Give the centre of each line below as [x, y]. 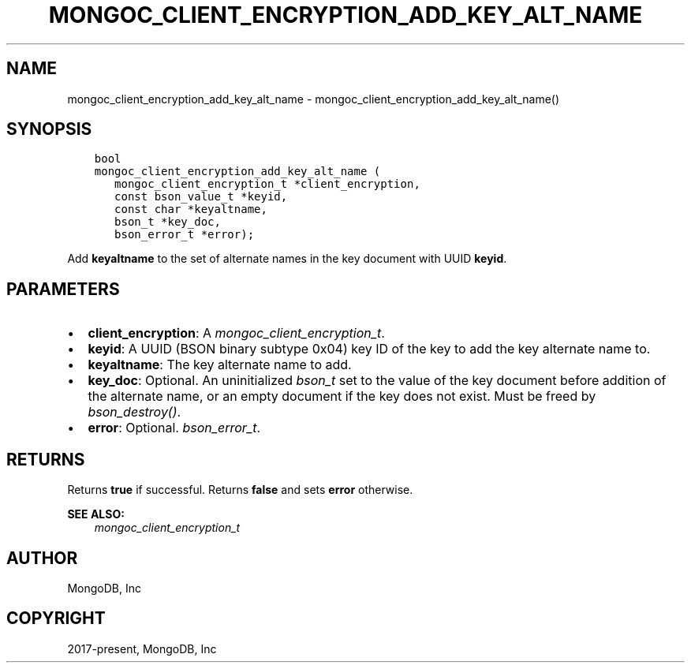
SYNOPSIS [49, 129]
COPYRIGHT [56, 619]
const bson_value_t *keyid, [201, 197]
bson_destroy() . [134, 412]
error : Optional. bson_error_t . [174, 428]
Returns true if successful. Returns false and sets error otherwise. [240, 490]
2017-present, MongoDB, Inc [142, 648]
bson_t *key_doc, [168, 222]
